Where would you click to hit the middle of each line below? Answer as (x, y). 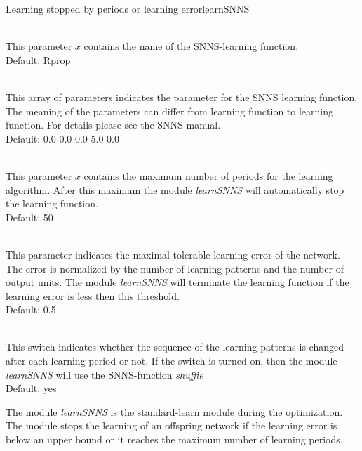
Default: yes (31, 388)
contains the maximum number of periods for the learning (208, 175)
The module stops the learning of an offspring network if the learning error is (172, 425)
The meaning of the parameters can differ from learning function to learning (169, 111)
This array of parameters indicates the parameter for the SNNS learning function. (182, 97)
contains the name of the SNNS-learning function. (191, 46)
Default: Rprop (38, 59)
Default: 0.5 (31, 309)
